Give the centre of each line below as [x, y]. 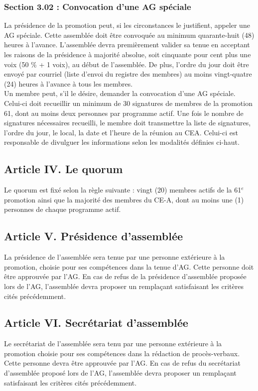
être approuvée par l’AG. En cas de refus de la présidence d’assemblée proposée [125, 276]
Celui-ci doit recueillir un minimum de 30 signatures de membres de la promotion [128, 103]
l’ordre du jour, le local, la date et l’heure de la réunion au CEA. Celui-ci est [121, 132]
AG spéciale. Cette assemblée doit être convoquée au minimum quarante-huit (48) [129, 35]
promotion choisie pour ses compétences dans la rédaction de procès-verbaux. [122, 353]
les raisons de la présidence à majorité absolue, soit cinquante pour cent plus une [128, 54]
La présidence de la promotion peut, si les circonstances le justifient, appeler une [127, 25]
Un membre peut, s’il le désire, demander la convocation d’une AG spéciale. [120, 93]
